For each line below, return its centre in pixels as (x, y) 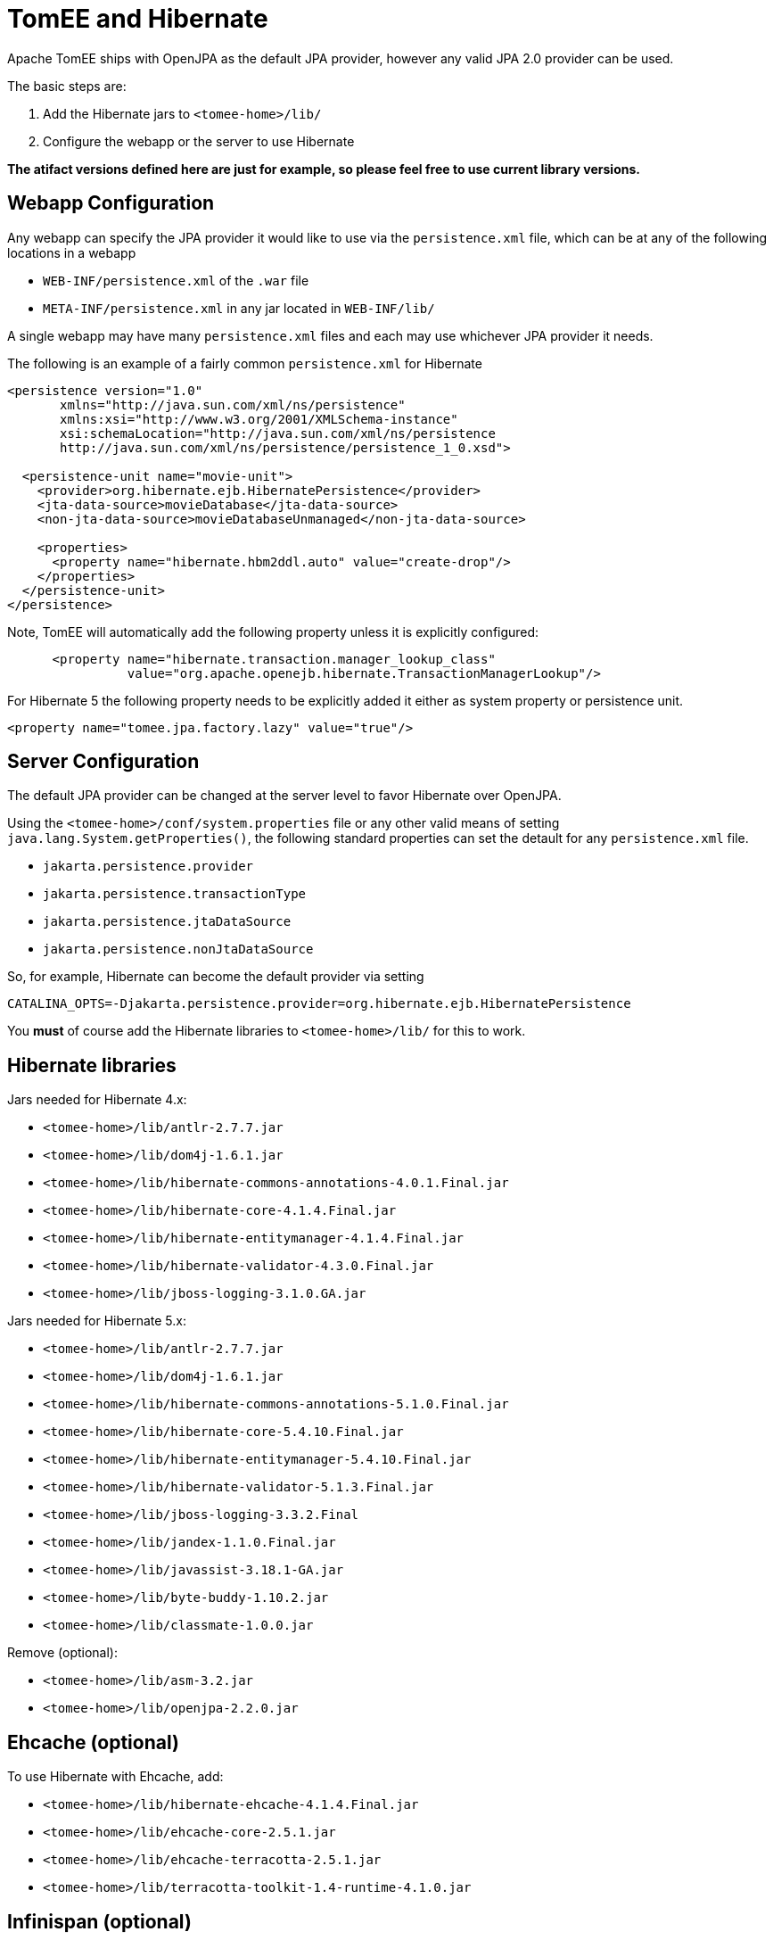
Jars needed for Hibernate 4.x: (97, 1100)
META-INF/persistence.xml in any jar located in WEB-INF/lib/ (239, 308)
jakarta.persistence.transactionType (175, 894)
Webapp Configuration (111, 203)
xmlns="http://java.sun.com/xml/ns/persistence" (233, 405)
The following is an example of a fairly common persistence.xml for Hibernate (245, 363)
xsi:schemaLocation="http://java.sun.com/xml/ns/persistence (278, 433)
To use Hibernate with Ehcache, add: (115, 1777)
